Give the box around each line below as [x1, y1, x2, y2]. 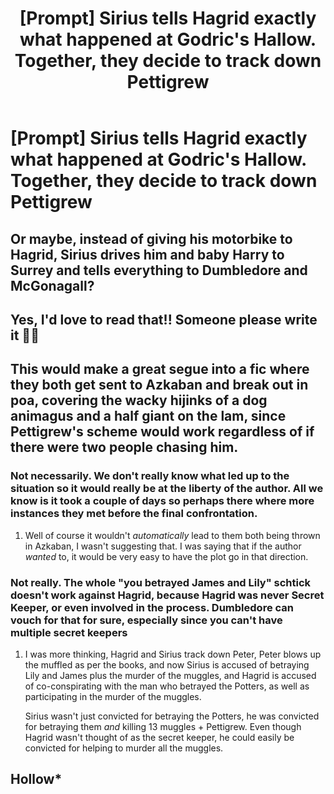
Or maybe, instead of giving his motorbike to [10, 230, 293, 247]
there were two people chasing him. [10, 439, 239, 456]
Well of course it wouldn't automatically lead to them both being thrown [24, 529, 321, 541]
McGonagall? [10, 277, 95, 294]
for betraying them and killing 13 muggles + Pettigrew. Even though [24, 720, 302, 732]
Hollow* [10, 771, 63, 788]
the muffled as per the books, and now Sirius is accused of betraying [24, 658, 310, 671]
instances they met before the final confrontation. [10, 507, 258, 521]
